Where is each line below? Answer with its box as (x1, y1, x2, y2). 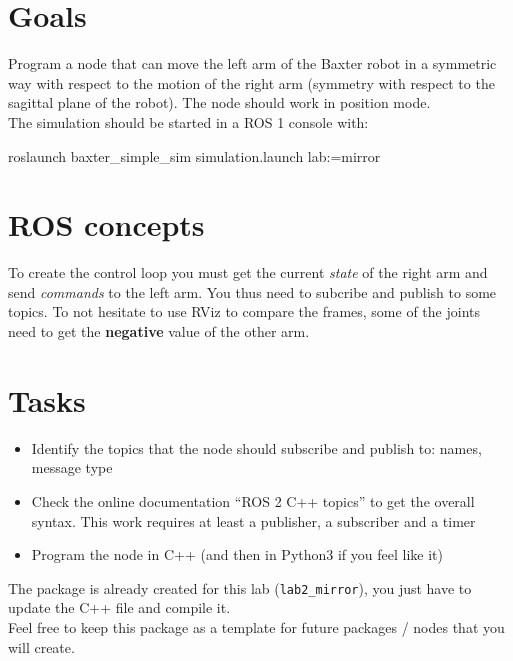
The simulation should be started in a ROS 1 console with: (8, 111, 369, 132)
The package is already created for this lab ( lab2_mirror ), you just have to (8, 577, 472, 598)
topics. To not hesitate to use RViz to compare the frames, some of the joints (8, 301, 480, 322)
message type (31, 457, 113, 478)
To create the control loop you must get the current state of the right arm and (8, 262, 488, 283)
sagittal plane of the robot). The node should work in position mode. (8, 92, 431, 113)
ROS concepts (8, 204, 205, 245)
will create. (8, 636, 75, 657)
